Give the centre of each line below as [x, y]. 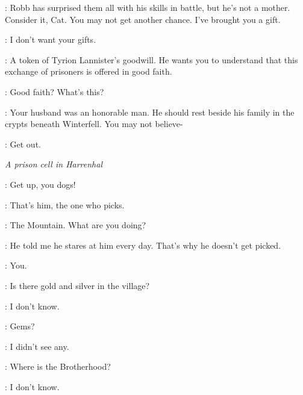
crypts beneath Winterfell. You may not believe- [94, 124]
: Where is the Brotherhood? [58, 366]
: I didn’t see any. [37, 346]
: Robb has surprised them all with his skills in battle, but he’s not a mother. [148, 7]
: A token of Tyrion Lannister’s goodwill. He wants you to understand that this [151, 59]
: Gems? [20, 326]
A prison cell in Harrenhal [54, 164]
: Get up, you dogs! [40, 184]
